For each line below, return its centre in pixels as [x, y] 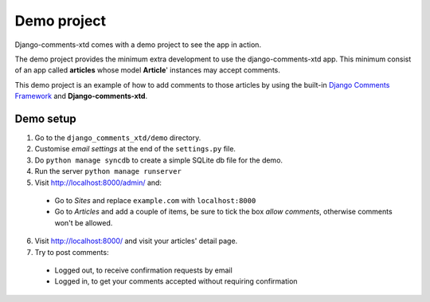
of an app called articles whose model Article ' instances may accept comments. [147, 70]
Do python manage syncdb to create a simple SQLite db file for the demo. [158, 160]
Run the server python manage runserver [108, 171]
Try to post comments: [72, 252]
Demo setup [45, 118]
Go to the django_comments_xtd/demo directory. [118, 138]
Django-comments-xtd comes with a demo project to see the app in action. [138, 45]
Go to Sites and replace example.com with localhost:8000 [155, 200]
